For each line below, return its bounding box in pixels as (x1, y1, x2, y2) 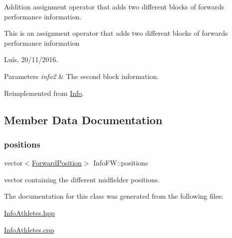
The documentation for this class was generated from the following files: (4, 191, 224, 201)
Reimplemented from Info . (4, 87, 84, 98)
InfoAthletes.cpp (4, 224, 54, 235)
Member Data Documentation (4, 112, 163, 127)
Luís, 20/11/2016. (4, 54, 58, 65)
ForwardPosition (32, 158, 82, 168)
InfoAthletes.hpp (4, 207, 55, 218)
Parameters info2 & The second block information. (4, 71, 159, 81)
